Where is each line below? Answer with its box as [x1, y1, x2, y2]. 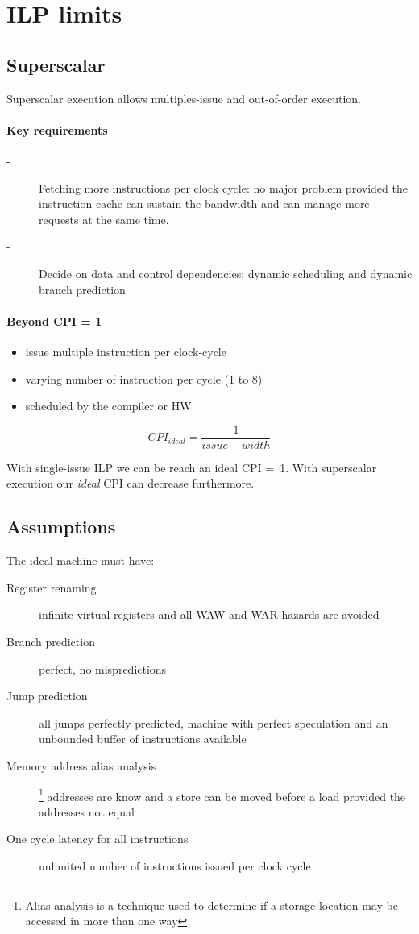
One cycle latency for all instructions [6, 830, 189, 847]
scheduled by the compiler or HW [25, 397, 192, 414]
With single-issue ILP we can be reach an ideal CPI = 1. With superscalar [6, 459, 377, 475]
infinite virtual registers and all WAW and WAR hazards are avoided [39, 606, 380, 623]
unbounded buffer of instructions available [39, 730, 247, 747]
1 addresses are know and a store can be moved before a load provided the [39, 785, 406, 804]
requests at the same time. [39, 210, 169, 227]
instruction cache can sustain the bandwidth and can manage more [39, 195, 370, 212]
